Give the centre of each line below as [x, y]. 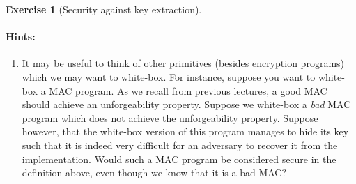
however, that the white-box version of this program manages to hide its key [185, 131]
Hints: [21, 37]
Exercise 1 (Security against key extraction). [104, 9]
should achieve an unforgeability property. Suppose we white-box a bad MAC [186, 104]
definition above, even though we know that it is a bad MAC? [154, 172]
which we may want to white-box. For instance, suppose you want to [169, 76]
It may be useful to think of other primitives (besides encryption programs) [183, 63]
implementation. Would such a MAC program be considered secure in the [179, 159]
